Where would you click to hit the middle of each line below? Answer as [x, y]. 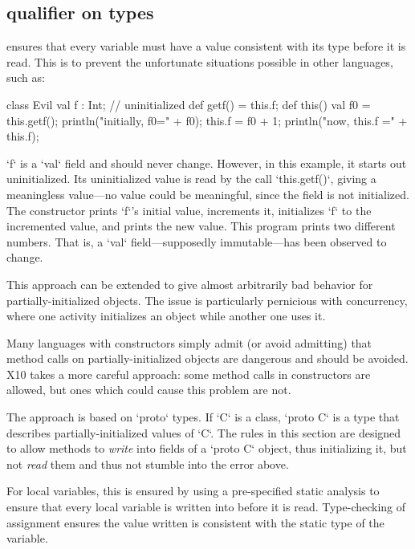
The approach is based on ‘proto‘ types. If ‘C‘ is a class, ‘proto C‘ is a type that [203, 417]
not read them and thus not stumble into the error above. [148, 464]
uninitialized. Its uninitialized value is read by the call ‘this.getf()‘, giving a [191, 179]
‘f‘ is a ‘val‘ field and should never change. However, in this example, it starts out [207, 163]
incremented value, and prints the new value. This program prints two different [201, 226]
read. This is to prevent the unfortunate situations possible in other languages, [200, 61]
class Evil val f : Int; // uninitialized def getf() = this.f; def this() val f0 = [189, 104]
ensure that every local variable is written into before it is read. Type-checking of [206, 507]
